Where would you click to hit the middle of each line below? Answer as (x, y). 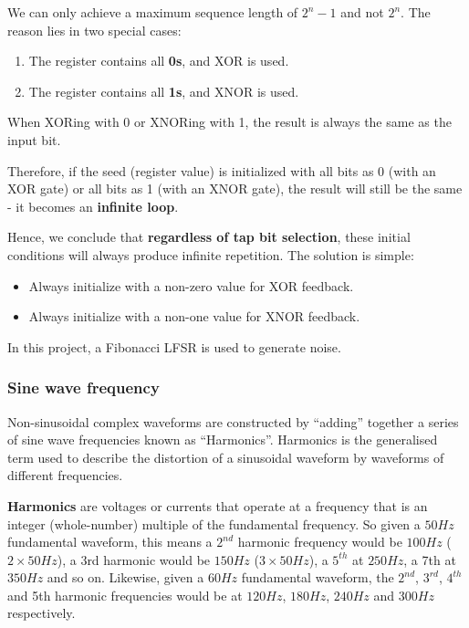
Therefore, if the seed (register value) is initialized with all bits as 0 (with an (222, 170)
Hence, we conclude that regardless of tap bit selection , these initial (209, 237)
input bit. (34, 139)
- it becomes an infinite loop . (93, 206)
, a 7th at (430, 559)
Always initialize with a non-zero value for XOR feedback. (191, 285)
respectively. (42, 613)
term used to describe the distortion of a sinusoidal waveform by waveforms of (226, 457)
